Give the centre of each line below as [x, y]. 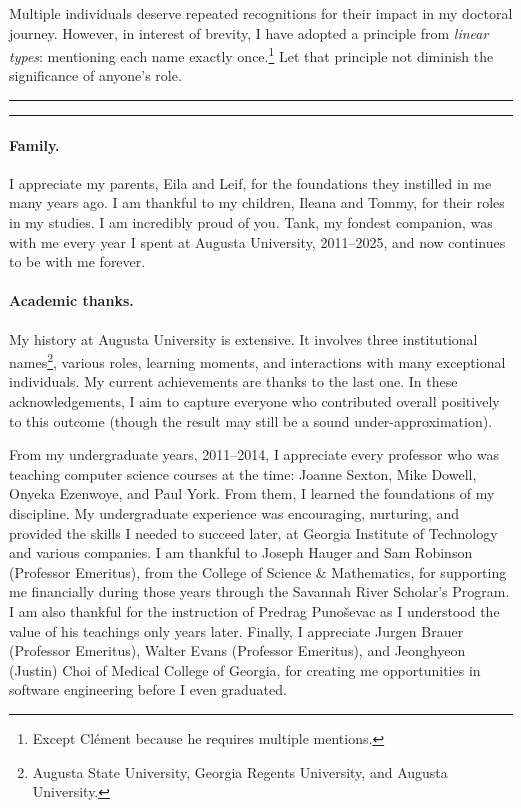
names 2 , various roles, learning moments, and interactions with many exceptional [257, 360]
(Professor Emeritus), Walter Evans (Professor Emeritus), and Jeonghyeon [237, 650]
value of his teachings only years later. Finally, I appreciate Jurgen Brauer [236, 630]
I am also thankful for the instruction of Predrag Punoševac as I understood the [254, 610]
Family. [34, 144]
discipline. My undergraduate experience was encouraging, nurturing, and [234, 513]
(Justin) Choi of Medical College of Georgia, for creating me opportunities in [245, 669]
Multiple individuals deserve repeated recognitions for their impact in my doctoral [261, 13]
